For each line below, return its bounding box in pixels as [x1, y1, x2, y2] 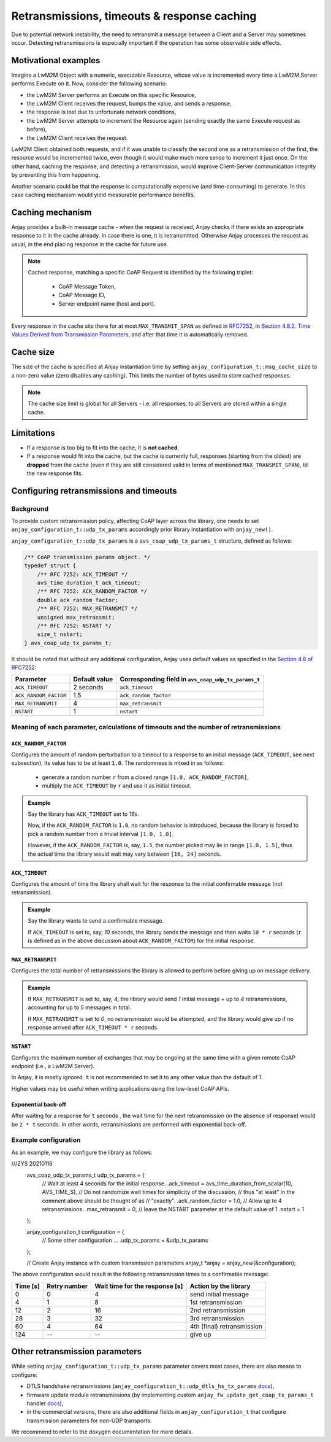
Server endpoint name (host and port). [58, 300, 156, 307]
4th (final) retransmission [189, 1322, 263, 1330]
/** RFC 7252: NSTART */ [37, 622, 112, 629]
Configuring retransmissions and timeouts [11, 486, 177, 496]
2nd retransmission [189, 1306, 246, 1314]
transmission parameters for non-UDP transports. [26, 1417, 152, 1424]
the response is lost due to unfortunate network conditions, [26, 108, 177, 116]
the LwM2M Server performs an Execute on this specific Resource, [26, 91, 196, 98]
